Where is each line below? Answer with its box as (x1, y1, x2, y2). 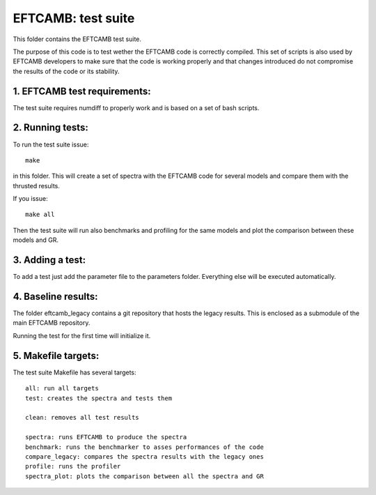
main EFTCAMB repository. (13, 319, 91, 327)
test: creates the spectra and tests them (25, 394, 173, 402)
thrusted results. (13, 181, 61, 190)
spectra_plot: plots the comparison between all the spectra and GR (25, 472, 264, 480)
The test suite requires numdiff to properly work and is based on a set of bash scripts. (13, 103, 260, 112)
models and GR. (13, 236, 59, 244)
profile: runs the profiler (25, 462, 121, 471)
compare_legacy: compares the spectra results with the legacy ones (25, 452, 264, 460)
